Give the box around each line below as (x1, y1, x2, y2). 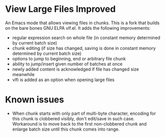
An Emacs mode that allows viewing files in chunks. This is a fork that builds (5, 20, 160, 26)
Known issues (5, 94, 64, 105)
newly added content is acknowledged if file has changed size (12, 66, 139, 72)
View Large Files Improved (5, 3, 116, 15)
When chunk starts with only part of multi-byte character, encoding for (12, 110, 156, 116)
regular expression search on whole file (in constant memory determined (12, 35, 161, 41)
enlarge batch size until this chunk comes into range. (12, 126, 120, 132)
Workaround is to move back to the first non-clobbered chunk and (12, 121, 147, 127)
